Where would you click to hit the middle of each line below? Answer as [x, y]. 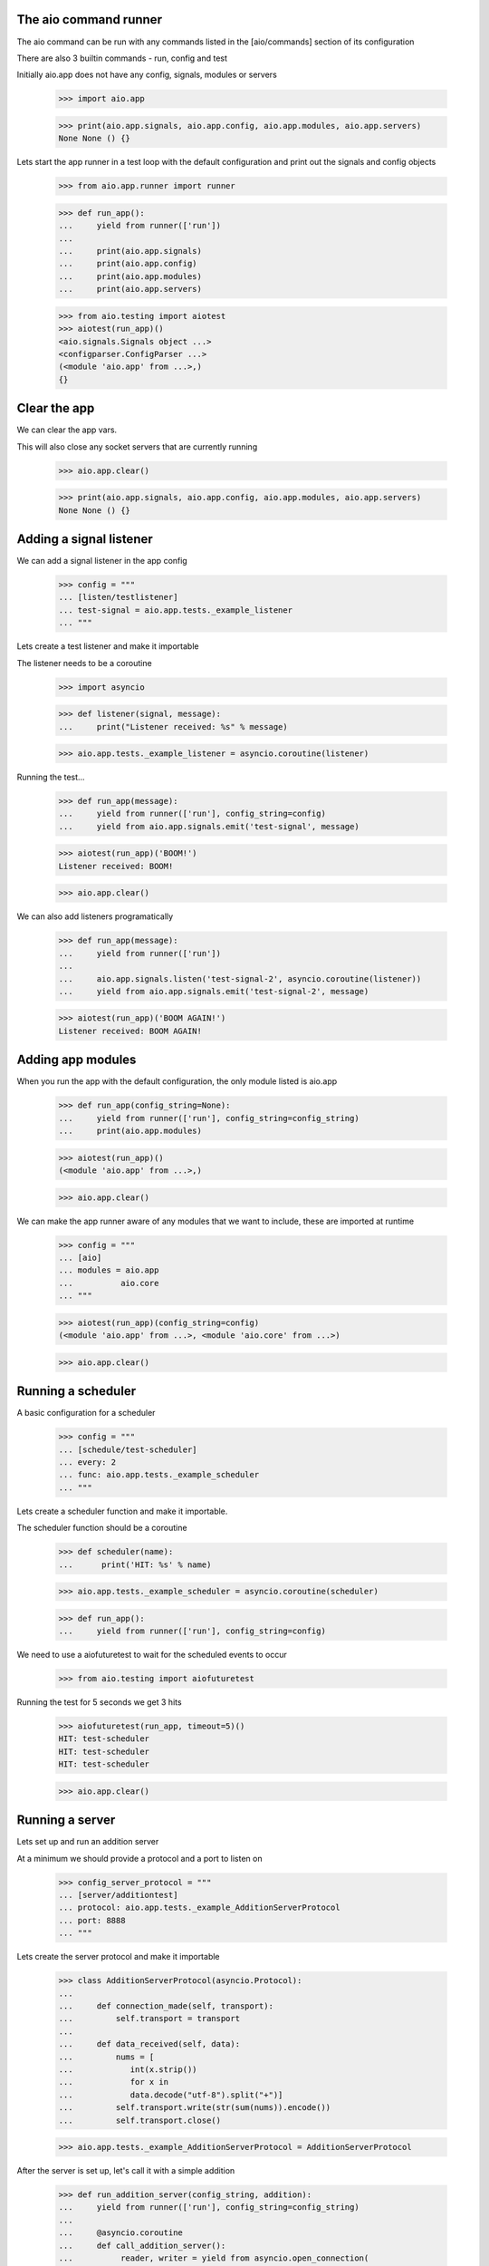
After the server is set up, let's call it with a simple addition [126, 2171]
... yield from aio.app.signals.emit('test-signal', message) [209, 826]
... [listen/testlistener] [118, 597]
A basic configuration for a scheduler [86, 1413]
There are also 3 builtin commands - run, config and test [122, 58]
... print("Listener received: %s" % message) [173, 726]
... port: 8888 [92, 1920]
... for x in [114, 2082]
